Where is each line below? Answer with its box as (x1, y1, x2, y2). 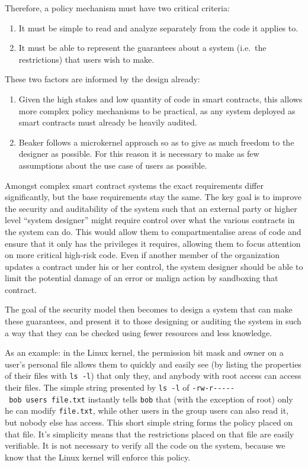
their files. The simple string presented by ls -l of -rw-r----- (5, 381, 235, 394)
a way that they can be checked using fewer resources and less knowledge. (5, 326, 272, 339)
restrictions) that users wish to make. (18, 53, 155, 65)
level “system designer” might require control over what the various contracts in (5, 214, 295, 226)
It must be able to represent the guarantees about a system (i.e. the (18, 41, 267, 54)
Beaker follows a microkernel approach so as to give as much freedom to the (18, 136, 294, 148)
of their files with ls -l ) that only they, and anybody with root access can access (5, 369, 301, 382)
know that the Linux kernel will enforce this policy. (5, 450, 191, 463)
